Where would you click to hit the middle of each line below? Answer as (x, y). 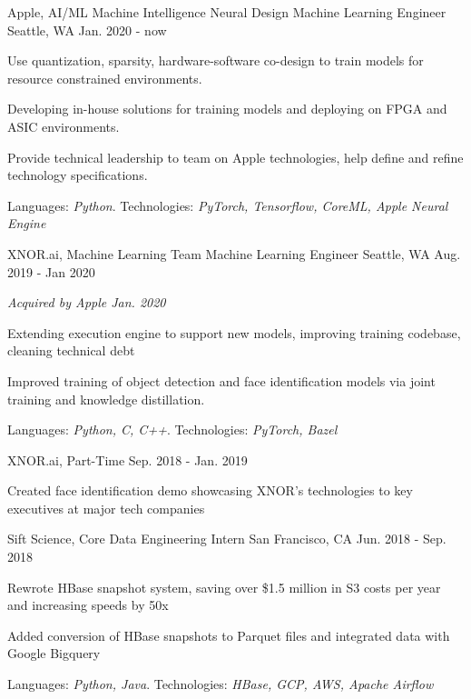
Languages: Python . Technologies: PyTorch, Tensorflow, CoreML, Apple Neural (228, 205)
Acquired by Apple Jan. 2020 (87, 302)
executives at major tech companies (106, 508)
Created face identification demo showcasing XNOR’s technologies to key (210, 490)
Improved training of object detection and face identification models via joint (221, 380)
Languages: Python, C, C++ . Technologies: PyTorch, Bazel (172, 429)
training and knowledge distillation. (106, 399)
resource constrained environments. (105, 78)
